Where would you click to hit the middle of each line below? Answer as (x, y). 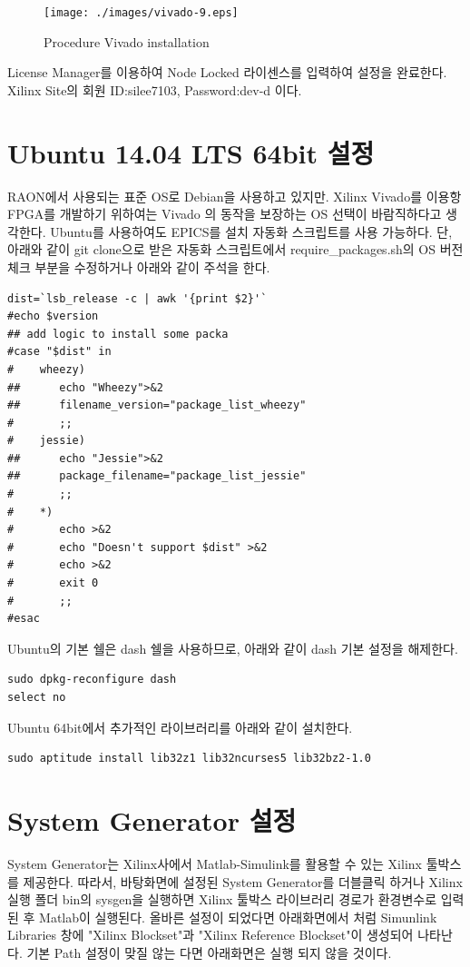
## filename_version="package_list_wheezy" (157, 405)
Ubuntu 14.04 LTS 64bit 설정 (191, 152)
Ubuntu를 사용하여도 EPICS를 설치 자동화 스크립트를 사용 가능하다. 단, (251, 231)
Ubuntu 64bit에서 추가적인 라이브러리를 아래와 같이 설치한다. (180, 727)
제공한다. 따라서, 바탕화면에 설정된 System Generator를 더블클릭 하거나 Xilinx (243, 881)
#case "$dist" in (59, 352)
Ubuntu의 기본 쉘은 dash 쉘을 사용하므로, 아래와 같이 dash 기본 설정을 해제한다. (233, 648)
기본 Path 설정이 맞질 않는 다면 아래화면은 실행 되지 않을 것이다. (209, 952)
